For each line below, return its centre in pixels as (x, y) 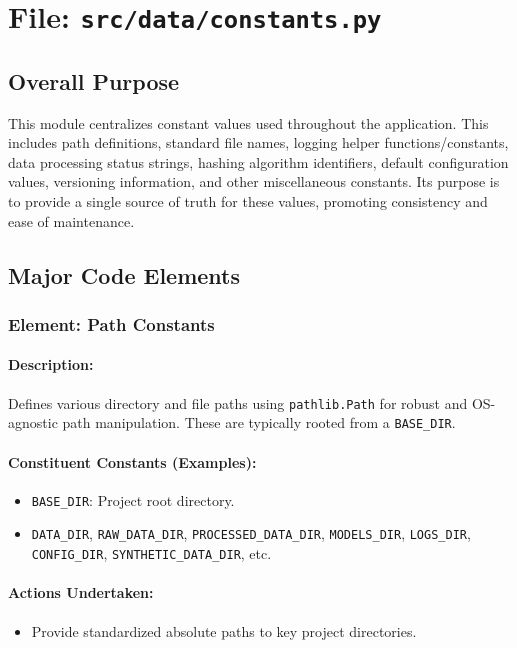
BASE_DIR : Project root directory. (133, 499)
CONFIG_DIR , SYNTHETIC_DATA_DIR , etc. (151, 553)
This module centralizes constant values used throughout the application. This (248, 122)
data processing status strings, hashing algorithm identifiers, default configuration (258, 161)
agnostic (33, 422)
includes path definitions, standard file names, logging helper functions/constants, (258, 142)
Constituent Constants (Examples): (132, 461)
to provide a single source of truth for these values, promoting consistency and (248, 201)
